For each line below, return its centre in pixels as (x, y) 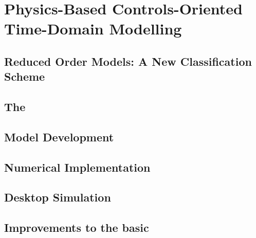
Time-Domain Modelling (93, 29)
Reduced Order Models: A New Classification (128, 61)
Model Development (59, 136)
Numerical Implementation (77, 167)
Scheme (25, 76)
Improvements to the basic (77, 227)
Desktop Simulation (58, 197)
